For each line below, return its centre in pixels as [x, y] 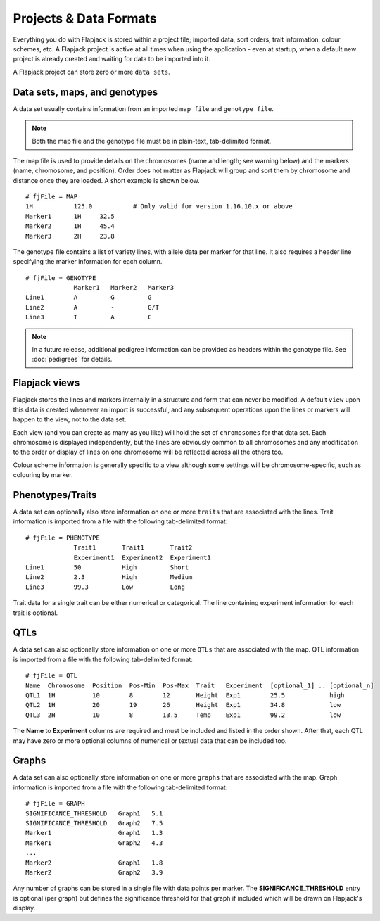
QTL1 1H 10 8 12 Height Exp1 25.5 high [185, 695]
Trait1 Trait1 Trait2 [133, 548]
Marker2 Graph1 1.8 [94, 863]
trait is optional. [36, 613]
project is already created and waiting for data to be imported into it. [112, 59]
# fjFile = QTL [52, 676]
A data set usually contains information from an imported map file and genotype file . [143, 108]
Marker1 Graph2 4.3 [94, 843]
